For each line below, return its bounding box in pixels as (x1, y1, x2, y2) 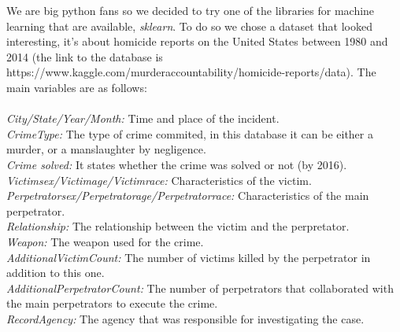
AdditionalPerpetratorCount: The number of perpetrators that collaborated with (6, 279, 394, 296)
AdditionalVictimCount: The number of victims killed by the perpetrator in (6, 249, 371, 265)
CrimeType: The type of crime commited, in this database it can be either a (6, 125, 373, 142)
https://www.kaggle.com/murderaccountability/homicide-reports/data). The (6, 64, 376, 80)
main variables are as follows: (6, 79, 147, 95)
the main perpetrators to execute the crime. (6, 295, 218, 312)
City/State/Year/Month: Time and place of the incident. (6, 110, 280, 127)
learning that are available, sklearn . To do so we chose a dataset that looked (6, 17, 373, 34)
